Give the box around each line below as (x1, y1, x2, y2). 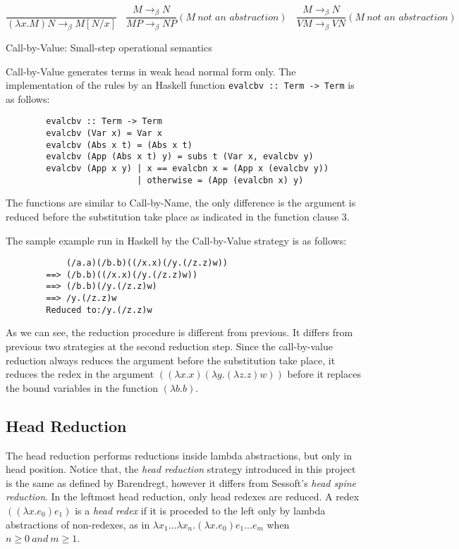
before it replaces (287, 366, 361, 381)
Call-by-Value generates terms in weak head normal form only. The (6, 63, 296, 78)
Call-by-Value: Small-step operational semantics (6, 39, 212, 54)
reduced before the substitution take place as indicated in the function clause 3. (6, 209, 350, 223)
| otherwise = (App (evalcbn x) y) (137, 175, 304, 185)
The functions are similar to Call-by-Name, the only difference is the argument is (6, 195, 356, 210)
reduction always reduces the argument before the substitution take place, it (6, 352, 336, 367)
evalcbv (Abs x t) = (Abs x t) (46, 140, 192, 150)
